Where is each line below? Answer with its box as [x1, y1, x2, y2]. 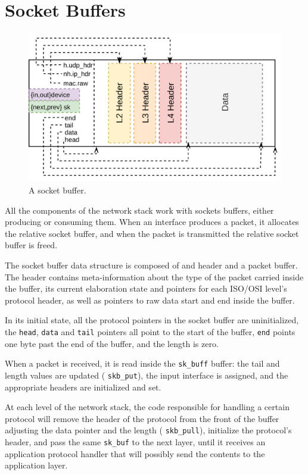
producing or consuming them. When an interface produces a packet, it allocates [5, 215, 299, 228]
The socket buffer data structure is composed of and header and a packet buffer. [5, 259, 298, 271]
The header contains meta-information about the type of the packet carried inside [5, 270, 304, 283]
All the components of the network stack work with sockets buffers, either [5, 204, 274, 216]
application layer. [5, 459, 68, 471]
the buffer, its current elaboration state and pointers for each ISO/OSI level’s [5, 282, 287, 295]
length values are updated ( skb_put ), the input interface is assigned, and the [5, 368, 288, 381]
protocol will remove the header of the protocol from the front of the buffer [5, 412, 279, 424]
